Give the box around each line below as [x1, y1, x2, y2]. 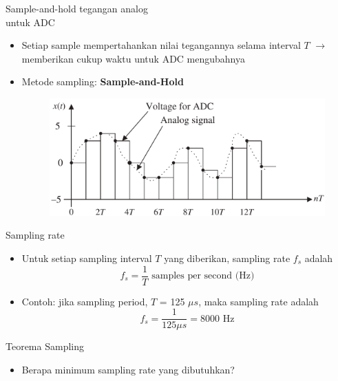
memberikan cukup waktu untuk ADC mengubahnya [21, 51, 246, 65]
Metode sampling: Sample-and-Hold [21, 74, 184, 89]
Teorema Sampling [6, 339, 84, 353]
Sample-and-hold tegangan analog [6, 1, 148, 15]
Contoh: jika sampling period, [21, 294, 148, 308]
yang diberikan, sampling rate [164, 250, 291, 265]
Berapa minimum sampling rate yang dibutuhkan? [21, 362, 235, 376]
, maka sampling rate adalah [198, 294, 319, 308]
